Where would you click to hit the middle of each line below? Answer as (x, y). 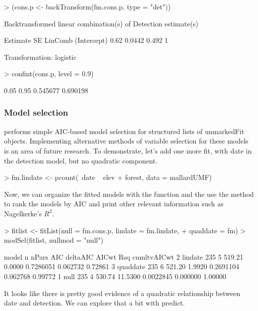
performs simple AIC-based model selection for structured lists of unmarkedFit (124, 131)
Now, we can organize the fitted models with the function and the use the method (129, 194)
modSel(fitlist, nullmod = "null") (54, 240)
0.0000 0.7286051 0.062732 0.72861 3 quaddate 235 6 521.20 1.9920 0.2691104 (122, 266)
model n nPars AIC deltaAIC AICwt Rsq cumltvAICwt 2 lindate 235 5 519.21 (124, 256)
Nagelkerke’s (23, 213)
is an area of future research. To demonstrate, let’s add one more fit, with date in (128, 150)
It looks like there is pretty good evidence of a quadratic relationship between (122, 293)
